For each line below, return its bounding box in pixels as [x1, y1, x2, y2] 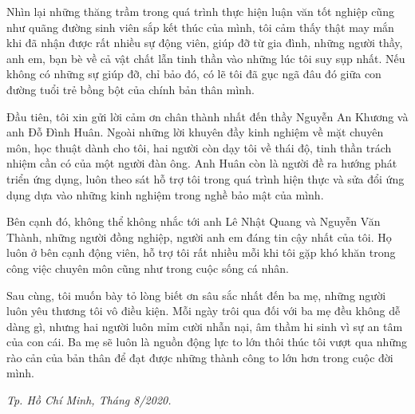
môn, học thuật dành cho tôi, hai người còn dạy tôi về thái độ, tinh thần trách [6, 139, 392, 156]
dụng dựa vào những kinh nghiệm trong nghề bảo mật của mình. [6, 186, 324, 203]
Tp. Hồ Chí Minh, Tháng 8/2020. [6, 392, 172, 408]
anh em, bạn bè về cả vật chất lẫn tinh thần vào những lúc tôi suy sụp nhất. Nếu [6, 49, 405, 66]
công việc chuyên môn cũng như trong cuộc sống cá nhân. [6, 259, 290, 276]
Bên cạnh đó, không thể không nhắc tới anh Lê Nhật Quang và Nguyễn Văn [6, 213, 381, 230]
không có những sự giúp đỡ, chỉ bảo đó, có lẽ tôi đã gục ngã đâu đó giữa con [6, 65, 381, 82]
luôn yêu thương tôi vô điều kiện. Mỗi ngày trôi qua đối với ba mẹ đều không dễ [6, 302, 401, 319]
